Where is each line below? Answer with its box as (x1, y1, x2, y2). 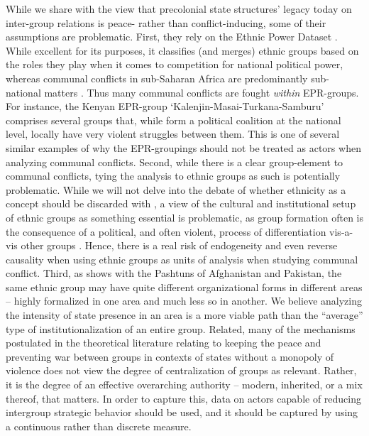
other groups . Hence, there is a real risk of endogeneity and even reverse (21, 238, 338, 253)
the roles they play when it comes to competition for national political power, (6, 57, 343, 72)
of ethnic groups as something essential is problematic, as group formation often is (6, 209, 363, 224)
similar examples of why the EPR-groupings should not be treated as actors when (6, 140, 361, 155)
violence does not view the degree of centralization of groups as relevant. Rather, (6, 363, 357, 378)
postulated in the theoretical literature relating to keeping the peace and (6, 335, 321, 350)
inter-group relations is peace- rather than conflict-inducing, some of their (6, 15, 326, 30)
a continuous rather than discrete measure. (6, 418, 192, 433)
